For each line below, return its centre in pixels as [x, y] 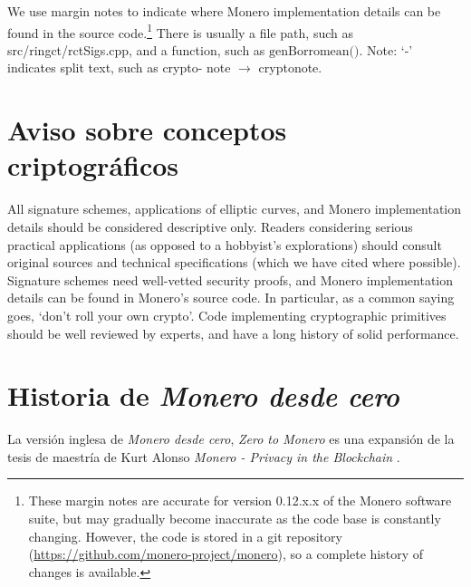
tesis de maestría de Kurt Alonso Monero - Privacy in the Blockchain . [204, 456]
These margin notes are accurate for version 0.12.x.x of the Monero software [240, 500]
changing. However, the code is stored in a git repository [185, 536]
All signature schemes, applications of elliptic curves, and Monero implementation [235, 209]
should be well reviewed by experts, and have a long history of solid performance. [233, 333]
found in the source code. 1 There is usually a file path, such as [180, 31]
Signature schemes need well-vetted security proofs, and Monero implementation [230, 279]
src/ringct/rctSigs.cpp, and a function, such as [136, 49]
